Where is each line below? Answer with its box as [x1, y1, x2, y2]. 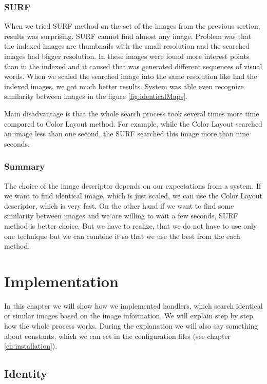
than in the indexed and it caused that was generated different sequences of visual [4, 60, 262, 71]
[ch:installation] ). [4, 340, 58, 351]
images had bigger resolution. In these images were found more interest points [4, 51, 250, 61]
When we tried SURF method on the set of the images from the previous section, [4, 21, 260, 31]
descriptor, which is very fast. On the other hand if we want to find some [4, 200, 234, 211]
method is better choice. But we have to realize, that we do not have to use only [4, 220, 257, 231]
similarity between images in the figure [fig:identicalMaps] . [4, 91, 187, 102]
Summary [4, 160, 45, 173]
